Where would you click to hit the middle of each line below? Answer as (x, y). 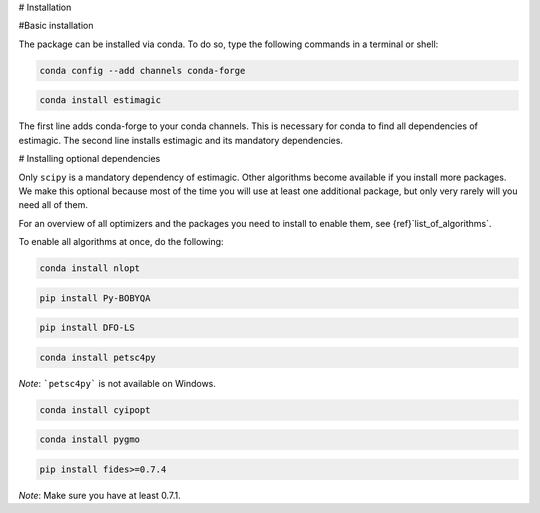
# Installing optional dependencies (89, 159)
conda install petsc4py (98, 357)
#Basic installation (56, 26)
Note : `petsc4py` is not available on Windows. (117, 383)
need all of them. (53, 205)
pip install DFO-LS (87, 328)
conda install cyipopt (95, 409)
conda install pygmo (89, 439)
